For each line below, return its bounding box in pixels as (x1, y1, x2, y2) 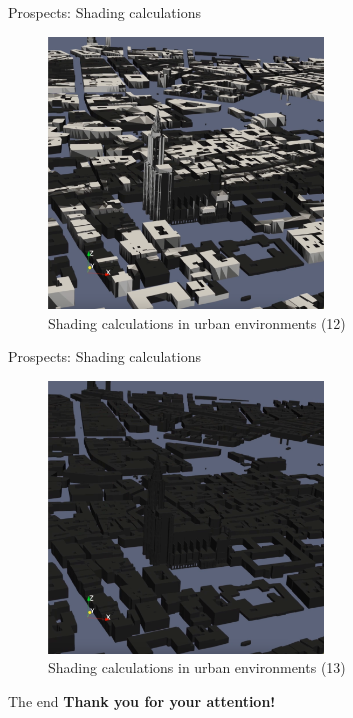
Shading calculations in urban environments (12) (48, 312, 346, 333)
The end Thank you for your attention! (8, 690, 276, 711)
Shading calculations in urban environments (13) (48, 657, 346, 678)
